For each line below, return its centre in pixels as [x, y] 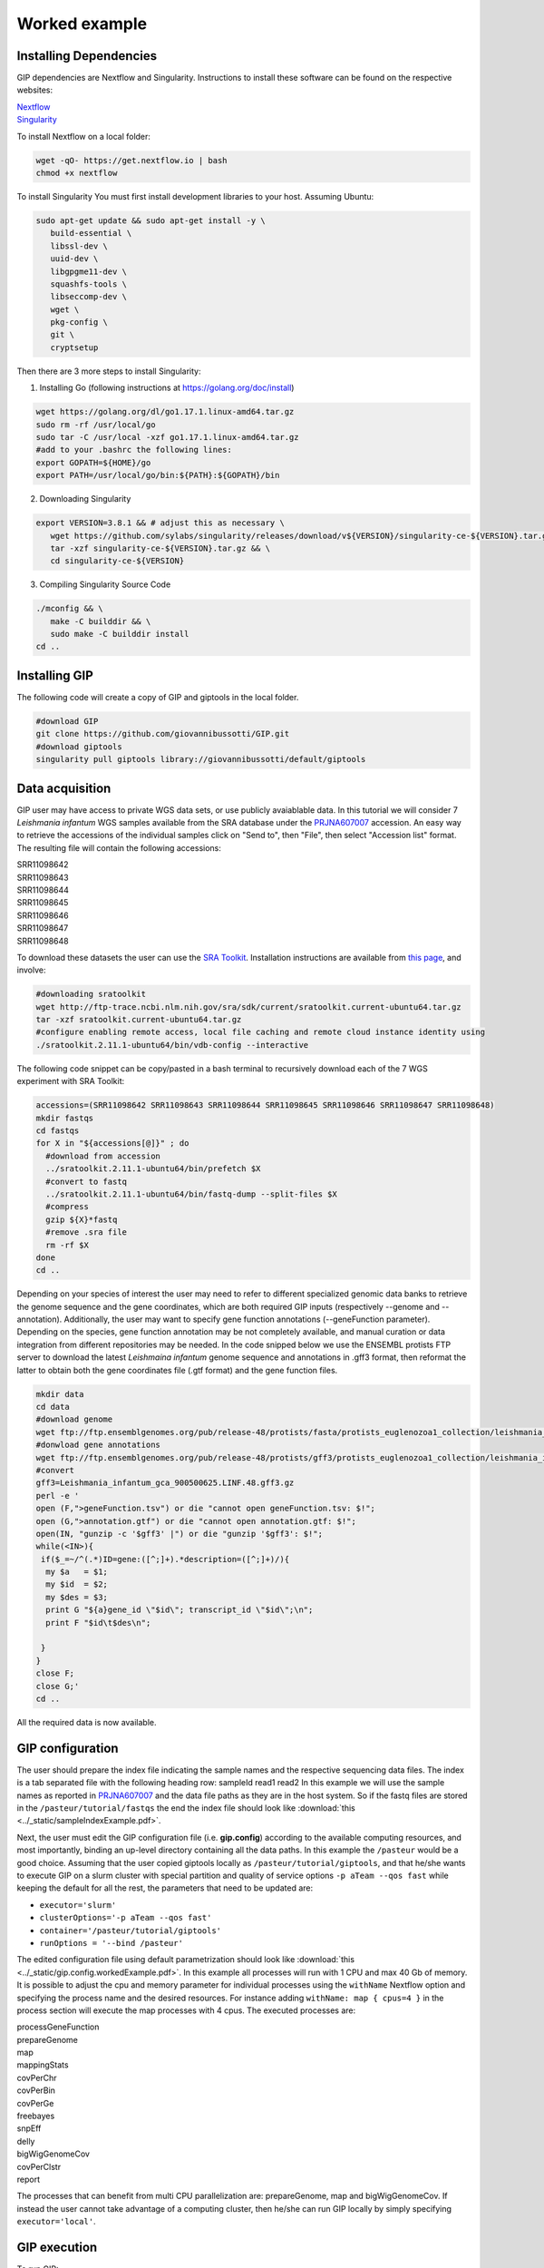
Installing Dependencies [87, 56]
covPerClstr [39, 2166]
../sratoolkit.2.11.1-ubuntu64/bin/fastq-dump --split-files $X [191, 1194]
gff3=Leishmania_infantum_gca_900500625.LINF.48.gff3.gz [165, 1483]
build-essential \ [91, 233]
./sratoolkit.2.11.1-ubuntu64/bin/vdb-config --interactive [172, 1045]
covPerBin [36, 2090]
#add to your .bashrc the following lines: [134, 450]
